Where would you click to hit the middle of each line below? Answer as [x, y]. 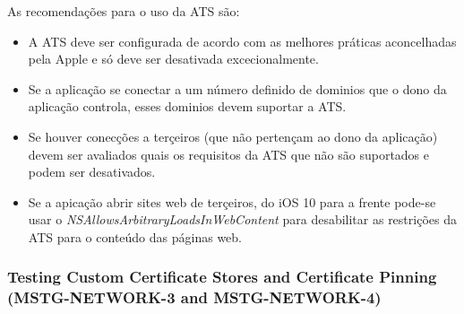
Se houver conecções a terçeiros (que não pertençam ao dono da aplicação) [233, 136]
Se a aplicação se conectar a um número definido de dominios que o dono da [237, 88]
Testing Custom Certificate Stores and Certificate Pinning [222, 277]
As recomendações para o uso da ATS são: [124, 11]
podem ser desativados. [92, 172]
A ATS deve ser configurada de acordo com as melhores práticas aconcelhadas [242, 41]
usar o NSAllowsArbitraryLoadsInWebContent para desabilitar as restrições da [242, 219]
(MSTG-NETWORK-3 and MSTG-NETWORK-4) [194, 297]
